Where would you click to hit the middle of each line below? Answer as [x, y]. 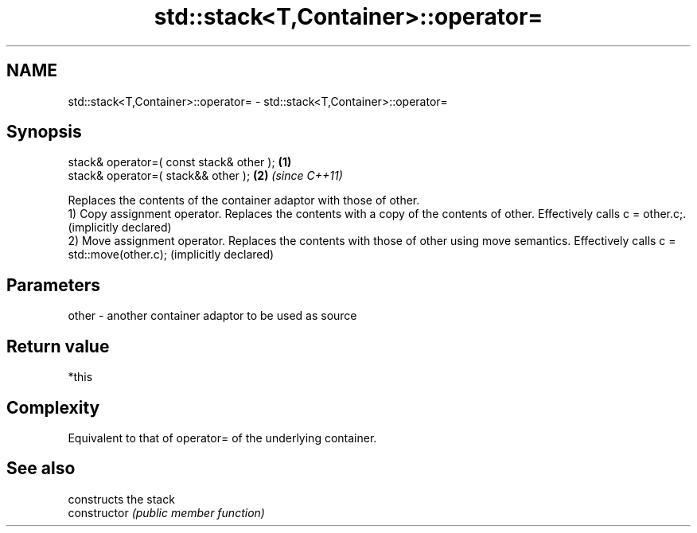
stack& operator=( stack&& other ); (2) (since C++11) [205, 176]
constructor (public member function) [166, 512]
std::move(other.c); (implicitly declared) [171, 255]
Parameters [53, 285]
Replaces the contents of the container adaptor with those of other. [244, 200]
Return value [58, 346]
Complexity [53, 407]
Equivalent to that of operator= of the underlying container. [222, 438]
